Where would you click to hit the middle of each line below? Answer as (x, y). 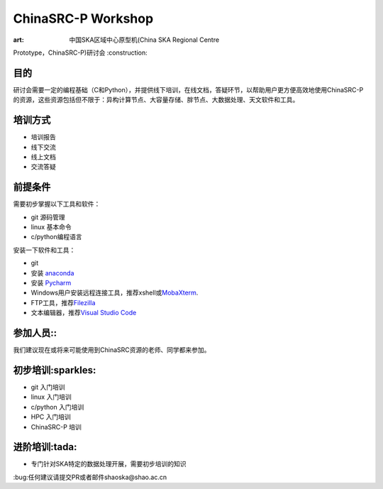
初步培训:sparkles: (55, 370)
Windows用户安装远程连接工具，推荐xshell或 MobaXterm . (115, 293)
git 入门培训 (48, 387)
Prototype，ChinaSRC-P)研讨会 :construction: (81, 53)
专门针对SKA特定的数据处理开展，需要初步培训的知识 (109, 464)
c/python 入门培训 (57, 407)
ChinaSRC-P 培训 (56, 427)
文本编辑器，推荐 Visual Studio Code (84, 313)
